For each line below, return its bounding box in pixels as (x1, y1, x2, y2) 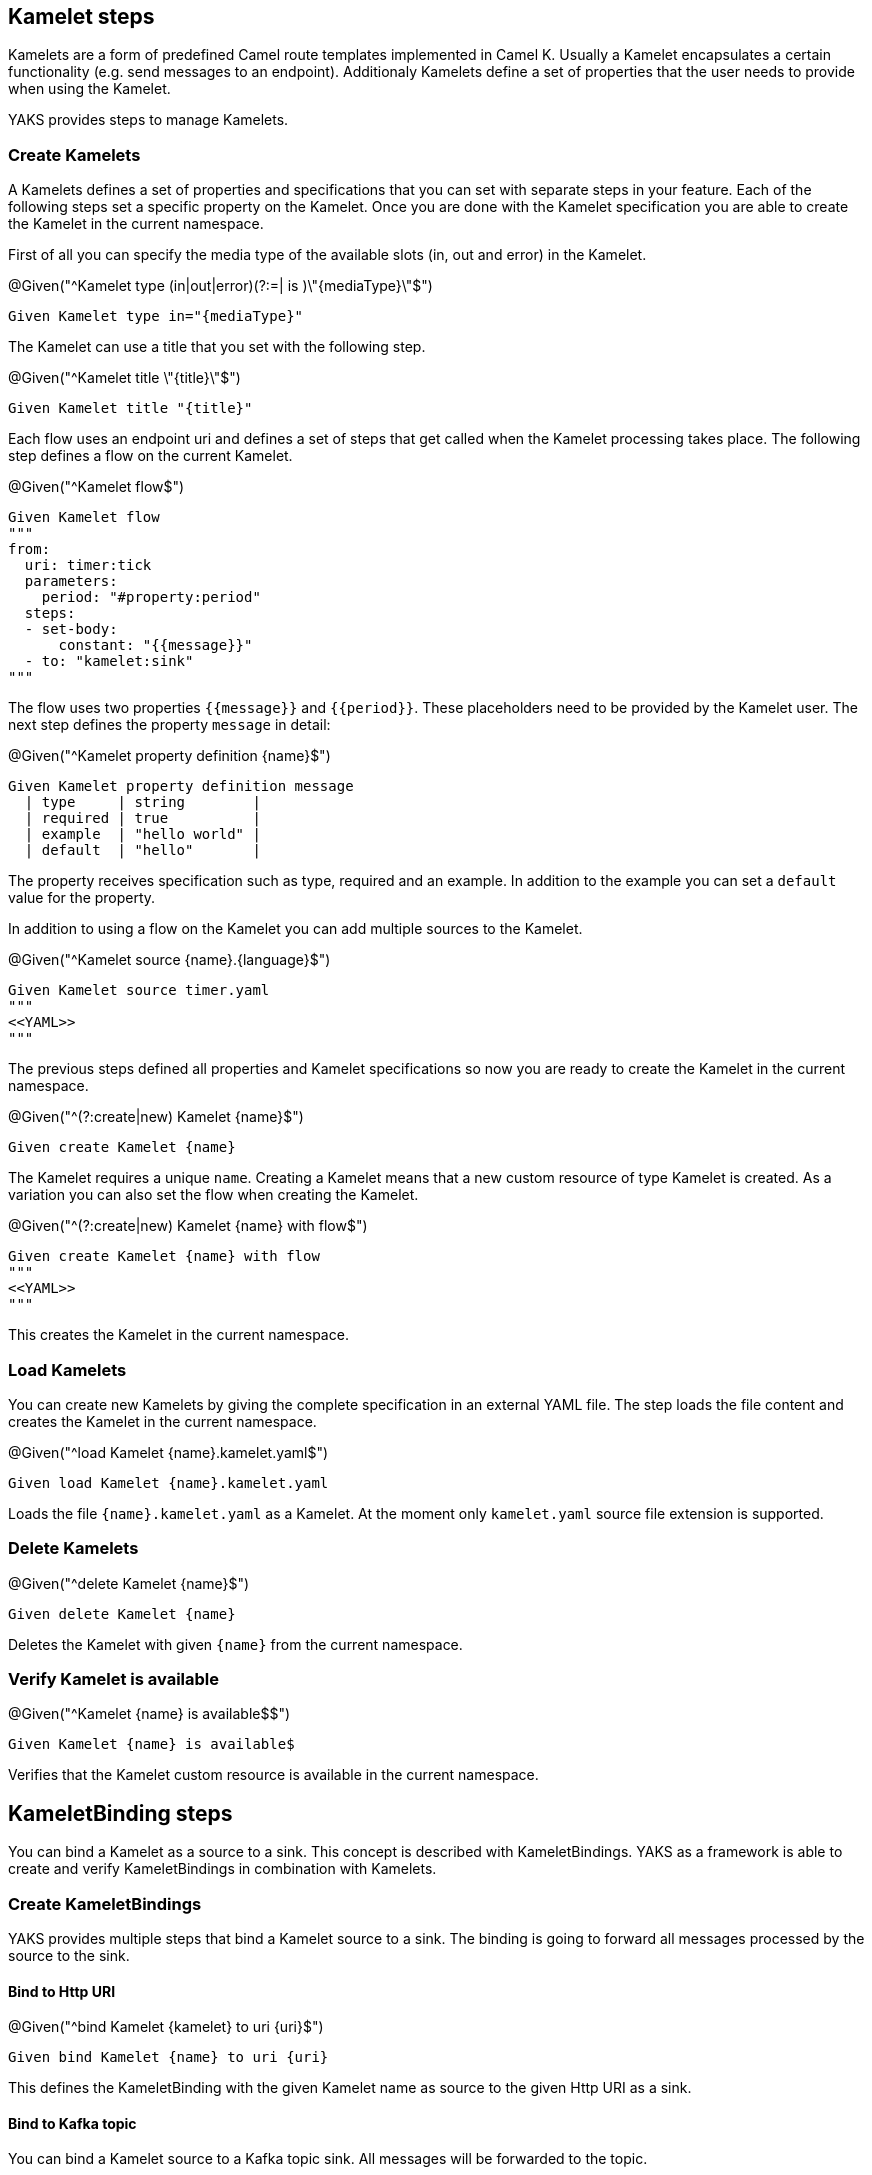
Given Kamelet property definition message (8, 778, 354, 795)
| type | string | (24, 794, 261, 811)
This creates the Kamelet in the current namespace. (8, 1326, 349, 1344)
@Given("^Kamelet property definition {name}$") (8, 747, 331, 765)
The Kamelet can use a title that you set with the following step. (8, 338, 426, 356)
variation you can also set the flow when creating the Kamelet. (8, 1186, 419, 1204)
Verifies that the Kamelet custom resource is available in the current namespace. (8, 1766, 539, 1784)
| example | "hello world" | (24, 826, 261, 843)
